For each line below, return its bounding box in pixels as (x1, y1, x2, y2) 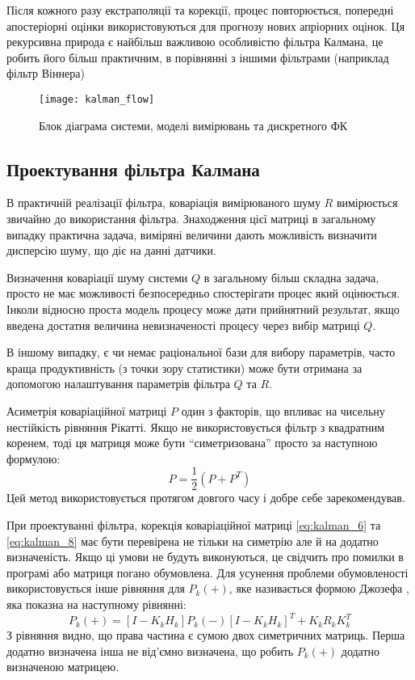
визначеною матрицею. (6, 658, 119, 675)
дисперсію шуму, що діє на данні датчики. (6, 242, 216, 259)
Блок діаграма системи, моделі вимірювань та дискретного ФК (39, 116, 348, 133)
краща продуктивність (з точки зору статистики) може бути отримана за (6, 359, 363, 376)
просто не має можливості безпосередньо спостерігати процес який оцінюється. (6, 285, 400, 302)
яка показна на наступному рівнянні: (6, 595, 187, 612)
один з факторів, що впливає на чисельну (181, 402, 385, 419)
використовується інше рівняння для (6, 580, 185, 597)
